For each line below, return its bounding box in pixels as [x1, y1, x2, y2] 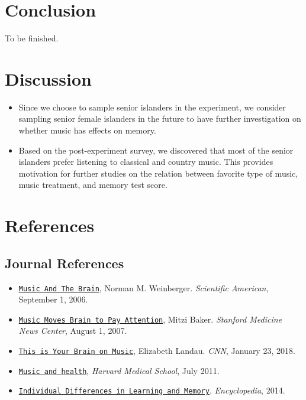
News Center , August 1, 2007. [18, 324, 127, 337]
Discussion [5, 66, 92, 90]
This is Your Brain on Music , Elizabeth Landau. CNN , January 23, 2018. [18, 344, 295, 357]
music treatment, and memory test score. [18, 178, 168, 191]
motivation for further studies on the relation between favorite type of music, [18, 167, 298, 179]
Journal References [5, 253, 124, 272]
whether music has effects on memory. [18, 124, 156, 136]
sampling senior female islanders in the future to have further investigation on [18, 112, 301, 125]
